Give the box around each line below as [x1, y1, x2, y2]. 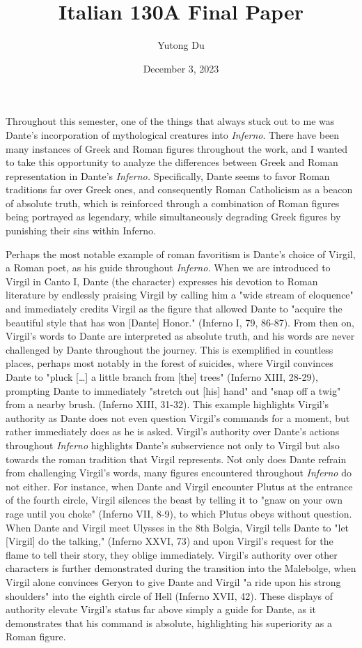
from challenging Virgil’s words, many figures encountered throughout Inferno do [6, 465, 352, 480]
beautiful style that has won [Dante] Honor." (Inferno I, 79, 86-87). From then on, [6, 315, 354, 329]
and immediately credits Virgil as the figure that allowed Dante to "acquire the [6, 301, 343, 316]
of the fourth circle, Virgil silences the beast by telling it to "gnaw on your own [6, 492, 343, 507]
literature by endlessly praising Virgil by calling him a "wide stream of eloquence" [6, 287, 354, 302]
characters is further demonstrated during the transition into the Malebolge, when [6, 561, 356, 575]
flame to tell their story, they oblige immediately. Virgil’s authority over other [6, 547, 338, 562]
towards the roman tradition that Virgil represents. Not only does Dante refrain [6, 451, 347, 466]
